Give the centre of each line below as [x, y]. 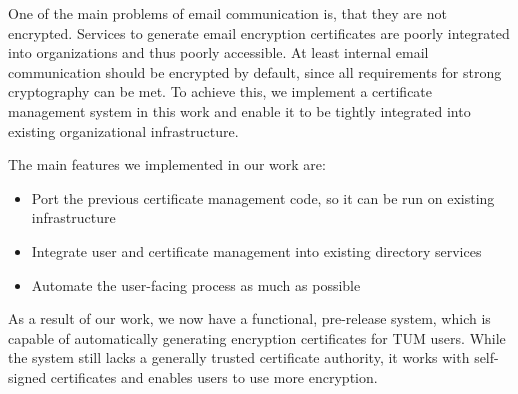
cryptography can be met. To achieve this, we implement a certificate [220, 91]
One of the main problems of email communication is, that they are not [227, 13]
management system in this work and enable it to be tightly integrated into [239, 110]
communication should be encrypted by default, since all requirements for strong [255, 71]
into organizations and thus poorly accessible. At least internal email [218, 52]
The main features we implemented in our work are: [167, 164]
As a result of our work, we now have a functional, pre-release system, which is [249, 318]
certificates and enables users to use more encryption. [214, 376]
